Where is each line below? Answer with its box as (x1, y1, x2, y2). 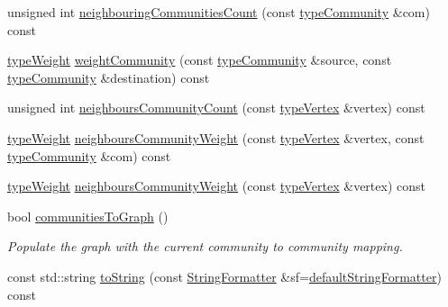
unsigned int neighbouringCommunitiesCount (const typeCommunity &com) (7, 3, 430, 21)
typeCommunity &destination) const (7, 68, 210, 86)
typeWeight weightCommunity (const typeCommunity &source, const (7, 50, 392, 69)
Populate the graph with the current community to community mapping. (7, 237, 403, 256)
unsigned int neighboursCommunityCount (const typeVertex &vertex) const (7, 98, 425, 117)
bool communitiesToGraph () (7, 206, 169, 225)
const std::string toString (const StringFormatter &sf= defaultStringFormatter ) (7, 266, 442, 285)
